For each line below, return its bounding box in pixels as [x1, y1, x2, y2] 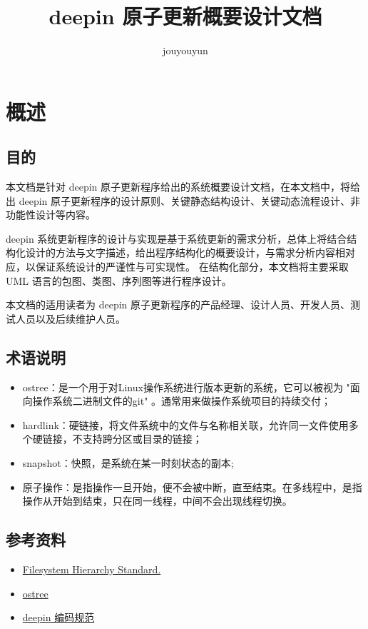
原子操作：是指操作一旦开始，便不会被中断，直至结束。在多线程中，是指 [22, 479, 362, 494]
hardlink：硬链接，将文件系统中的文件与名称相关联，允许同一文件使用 [22, 417, 349, 432]
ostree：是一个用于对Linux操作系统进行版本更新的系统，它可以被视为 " [22, 379, 350, 394]
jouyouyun [163, 43, 208, 58]
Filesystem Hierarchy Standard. [22, 562, 161, 577]
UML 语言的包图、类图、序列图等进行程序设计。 [6, 273, 232, 288]
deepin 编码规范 [22, 610, 95, 625]
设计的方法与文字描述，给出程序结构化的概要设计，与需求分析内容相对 [25, 245, 355, 260]
